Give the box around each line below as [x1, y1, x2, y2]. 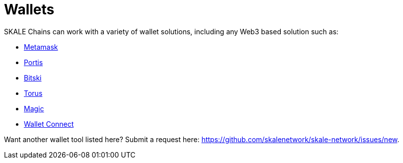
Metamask [24, 42, 58, 51]
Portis [24, 58, 43, 67]
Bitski [24, 73, 42, 82]
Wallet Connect [24, 119, 74, 128]
